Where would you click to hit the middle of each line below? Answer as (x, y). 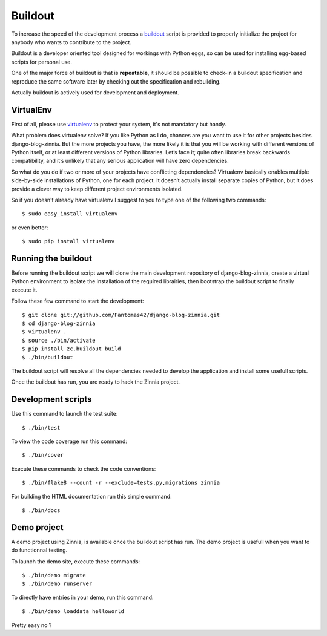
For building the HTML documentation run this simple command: (91, 496)
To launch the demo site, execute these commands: (76, 561)
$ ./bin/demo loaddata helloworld (73, 611)
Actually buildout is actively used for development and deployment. (95, 92)
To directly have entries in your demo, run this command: (82, 597)
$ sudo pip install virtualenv (68, 241)
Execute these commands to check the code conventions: (84, 468)
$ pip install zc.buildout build (71, 349)
